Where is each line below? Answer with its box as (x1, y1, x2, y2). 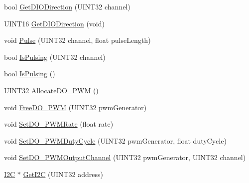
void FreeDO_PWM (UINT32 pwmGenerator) (4, 102, 147, 112)
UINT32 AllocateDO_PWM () (4, 85, 99, 95)
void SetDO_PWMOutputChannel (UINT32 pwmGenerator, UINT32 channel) (4, 152, 246, 163)
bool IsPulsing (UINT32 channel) (4, 51, 106, 62)
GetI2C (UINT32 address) (23, 169, 104, 179)
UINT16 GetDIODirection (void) (4, 18, 105, 28)
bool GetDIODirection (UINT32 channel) (4, 1, 130, 11)
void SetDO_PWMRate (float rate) (4, 119, 114, 129)
